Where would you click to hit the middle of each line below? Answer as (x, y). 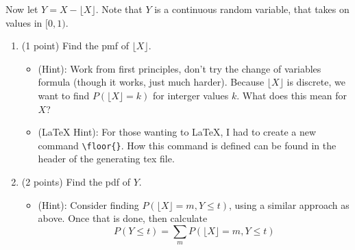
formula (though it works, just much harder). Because (151, 82)
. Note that (119, 9)
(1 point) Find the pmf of (75, 46)
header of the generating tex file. (106, 159)
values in (24, 22)
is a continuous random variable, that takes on (252, 9)
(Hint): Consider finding (88, 204)
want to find (64, 95)
